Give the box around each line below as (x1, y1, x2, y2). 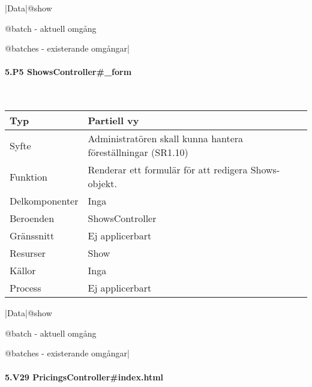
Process (10, 281, 41, 295)
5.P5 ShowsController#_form (5, 65, 132, 78)
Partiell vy (88, 113, 139, 128)
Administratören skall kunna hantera (88, 131, 244, 146)
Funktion (10, 169, 47, 184)
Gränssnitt (10, 229, 55, 243)
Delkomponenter (10, 194, 79, 208)
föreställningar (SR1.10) (88, 145, 188, 160)
